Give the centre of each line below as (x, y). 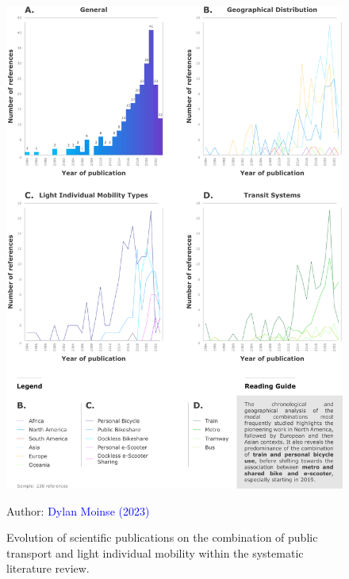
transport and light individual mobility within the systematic (155, 552)
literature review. (48, 568)
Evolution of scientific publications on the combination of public (162, 537)
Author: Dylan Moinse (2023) (78, 510)
